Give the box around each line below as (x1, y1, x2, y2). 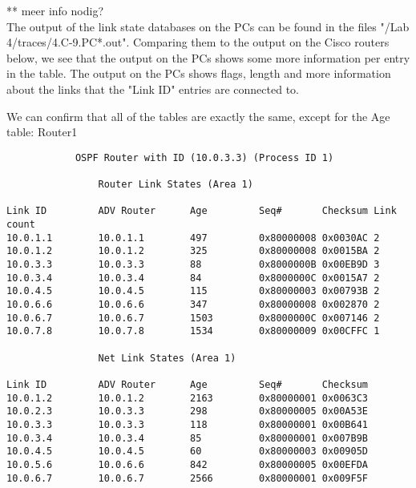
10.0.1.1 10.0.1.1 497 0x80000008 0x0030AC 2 (6, 232, 380, 244)
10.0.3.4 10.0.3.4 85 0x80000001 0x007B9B (6, 432, 369, 444)
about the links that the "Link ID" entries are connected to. (6, 80, 299, 97)
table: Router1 (6, 123, 78, 140)
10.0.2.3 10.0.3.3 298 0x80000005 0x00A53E (6, 405, 369, 417)
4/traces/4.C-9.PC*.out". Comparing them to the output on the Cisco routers (6, 34, 390, 50)
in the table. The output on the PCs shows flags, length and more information (6, 65, 391, 82)
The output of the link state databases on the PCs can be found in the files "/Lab (6, 18, 410, 34)
